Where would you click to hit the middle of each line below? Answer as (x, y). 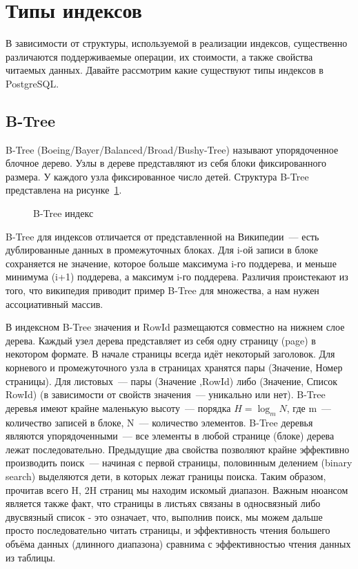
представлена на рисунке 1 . (64, 190)
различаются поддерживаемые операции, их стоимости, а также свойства (159, 56)
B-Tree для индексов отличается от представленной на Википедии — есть (162, 236)
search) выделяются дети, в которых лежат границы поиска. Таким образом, (166, 476)
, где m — (309, 407)
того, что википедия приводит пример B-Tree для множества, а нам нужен (162, 290)
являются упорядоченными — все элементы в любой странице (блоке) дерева (170, 436)
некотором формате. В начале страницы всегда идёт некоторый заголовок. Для (170, 354)
